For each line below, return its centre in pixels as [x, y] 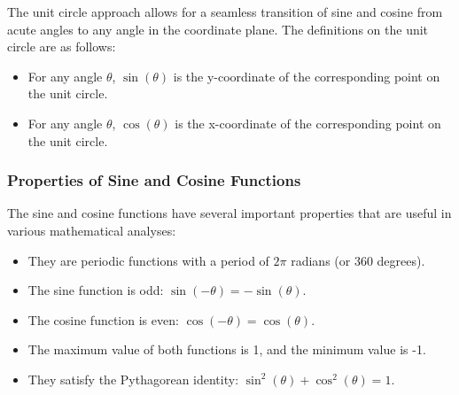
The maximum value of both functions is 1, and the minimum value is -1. [227, 349]
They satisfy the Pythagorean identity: [133, 379]
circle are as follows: [62, 46]
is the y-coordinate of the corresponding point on [307, 76]
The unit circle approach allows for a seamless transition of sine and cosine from [225, 12]
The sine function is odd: [96, 290]
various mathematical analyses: [92, 230]
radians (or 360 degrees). [358, 260]
